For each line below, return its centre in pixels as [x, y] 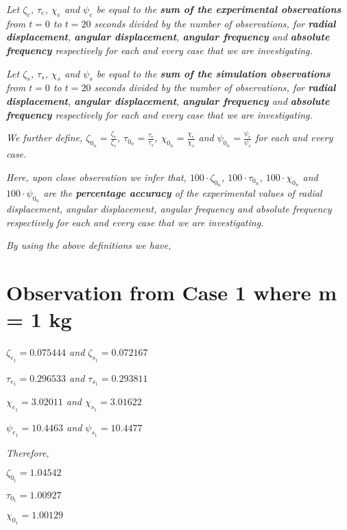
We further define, [45, 137]
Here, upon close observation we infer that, [96, 177]
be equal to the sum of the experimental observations [219, 9]
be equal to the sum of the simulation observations [213, 73]
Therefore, [28, 452]
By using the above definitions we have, [89, 245]
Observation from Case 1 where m [172, 292]
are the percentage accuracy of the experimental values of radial [183, 193]
